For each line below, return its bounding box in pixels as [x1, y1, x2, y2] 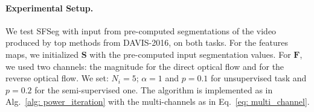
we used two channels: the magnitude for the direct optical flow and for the [5, 60, 284, 72]
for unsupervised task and [211, 72, 307, 84]
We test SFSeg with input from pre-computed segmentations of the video [5, 24, 277, 37]
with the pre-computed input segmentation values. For [89, 48, 291, 60]
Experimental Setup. [5, 1, 94, 14]
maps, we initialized [5, 48, 79, 60]
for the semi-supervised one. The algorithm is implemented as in [34, 83, 273, 96]
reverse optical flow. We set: [5, 72, 109, 84]
